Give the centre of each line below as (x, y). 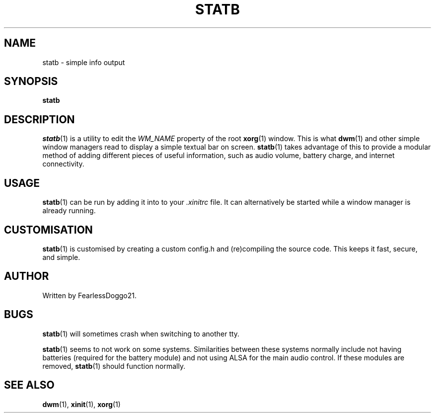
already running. (69, 211)
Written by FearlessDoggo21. (90, 295)
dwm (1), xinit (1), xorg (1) (81, 404)
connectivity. (63, 164)
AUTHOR (27, 276)
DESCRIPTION (39, 119)
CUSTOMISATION (48, 230)
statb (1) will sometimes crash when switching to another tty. (141, 334)
